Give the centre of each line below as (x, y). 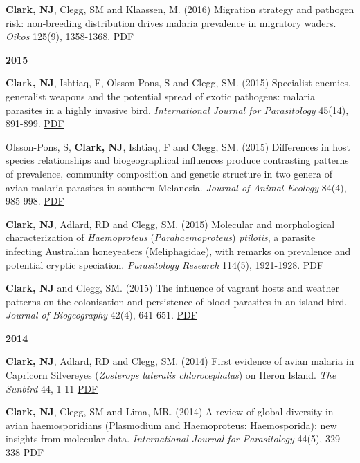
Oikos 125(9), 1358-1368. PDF (70, 36)
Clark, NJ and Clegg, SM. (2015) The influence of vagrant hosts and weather (172, 288)
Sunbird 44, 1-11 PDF (52, 388)
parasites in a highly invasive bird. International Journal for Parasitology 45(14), (177, 110)
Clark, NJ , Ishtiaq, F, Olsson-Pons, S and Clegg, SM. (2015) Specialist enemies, (178, 83)
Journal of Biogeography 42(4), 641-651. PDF (101, 315)
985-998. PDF (35, 201)
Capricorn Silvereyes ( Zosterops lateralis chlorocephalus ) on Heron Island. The (171, 375)
